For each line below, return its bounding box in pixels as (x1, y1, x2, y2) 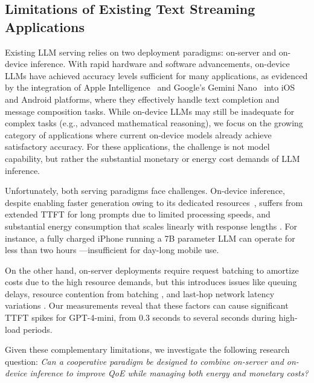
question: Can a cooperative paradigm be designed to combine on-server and (5, 355, 284, 367)
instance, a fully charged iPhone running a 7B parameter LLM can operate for (5, 231, 295, 244)
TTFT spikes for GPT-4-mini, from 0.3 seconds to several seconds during (5, 311, 276, 324)
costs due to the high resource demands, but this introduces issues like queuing (5, 275, 297, 288)
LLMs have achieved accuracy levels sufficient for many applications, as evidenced (5, 69, 308, 82)
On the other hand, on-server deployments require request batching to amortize (5, 263, 299, 276)
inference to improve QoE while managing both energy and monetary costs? (30, 367, 309, 379)
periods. (23, 323, 53, 335)
